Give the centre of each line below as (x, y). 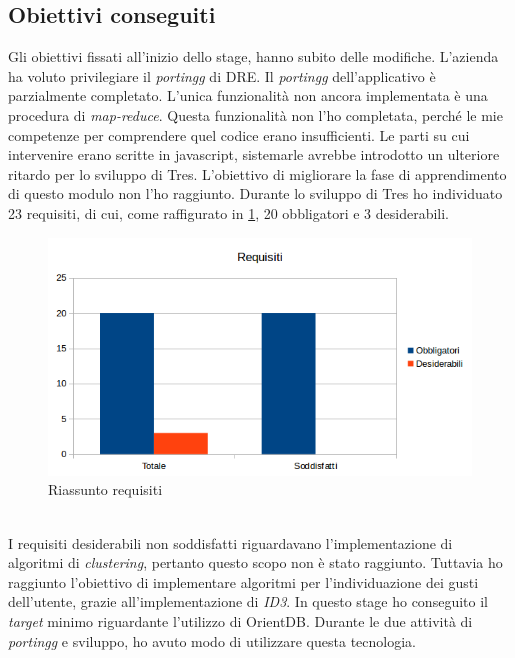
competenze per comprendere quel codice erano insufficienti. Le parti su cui (239, 134)
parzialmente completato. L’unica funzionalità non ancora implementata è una (248, 95)
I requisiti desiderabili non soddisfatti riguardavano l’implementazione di (230, 542)
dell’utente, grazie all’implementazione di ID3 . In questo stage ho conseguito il (248, 601)
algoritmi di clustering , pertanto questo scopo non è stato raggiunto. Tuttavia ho (255, 562)
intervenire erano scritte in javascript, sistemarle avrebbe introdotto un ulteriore (254, 154)
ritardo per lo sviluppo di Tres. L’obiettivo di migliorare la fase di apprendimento (257, 173)
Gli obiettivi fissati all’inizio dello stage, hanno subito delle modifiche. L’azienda (253, 56)
